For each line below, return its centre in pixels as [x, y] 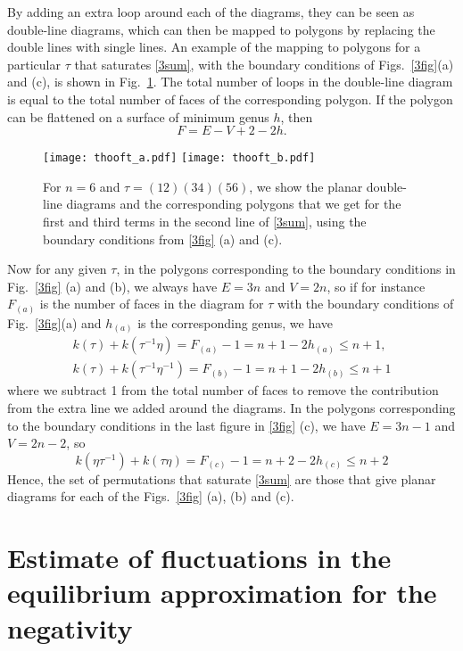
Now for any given [57, 269]
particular [34, 64]
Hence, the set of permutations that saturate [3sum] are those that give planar [222, 478]
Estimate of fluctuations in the [199, 558]
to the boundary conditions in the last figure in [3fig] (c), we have [186, 425]
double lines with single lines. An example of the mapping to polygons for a [214, 47]
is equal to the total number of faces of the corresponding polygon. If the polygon [230, 99]
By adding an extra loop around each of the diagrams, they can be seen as [211, 12]
